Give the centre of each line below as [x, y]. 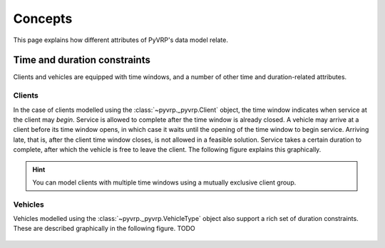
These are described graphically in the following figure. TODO [104, 229]
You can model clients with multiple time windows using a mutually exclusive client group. [164, 182]
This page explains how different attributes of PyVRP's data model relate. [120, 40]
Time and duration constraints [82, 60]
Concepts [43, 19]
